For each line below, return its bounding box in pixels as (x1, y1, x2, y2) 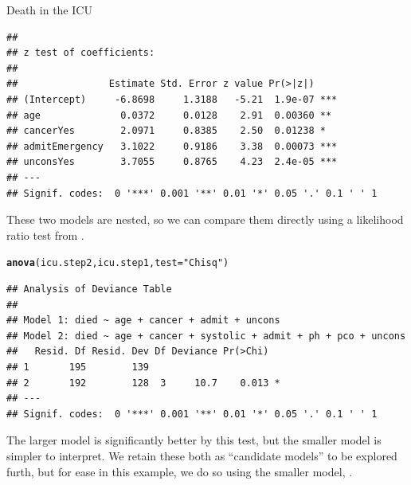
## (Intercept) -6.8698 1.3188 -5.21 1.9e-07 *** (6, 93, 338, 105)
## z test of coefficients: (6, 47, 155, 59)
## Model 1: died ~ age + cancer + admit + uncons (6, 315, 280, 327)
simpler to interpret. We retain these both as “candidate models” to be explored (6, 447, 397, 463)
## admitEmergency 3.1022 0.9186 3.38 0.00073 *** (6, 140, 338, 152)
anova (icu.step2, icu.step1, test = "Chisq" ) (6, 257, 229, 269)
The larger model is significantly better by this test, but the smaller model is (6, 432, 382, 448)
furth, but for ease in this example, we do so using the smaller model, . (6, 463, 353, 479)
